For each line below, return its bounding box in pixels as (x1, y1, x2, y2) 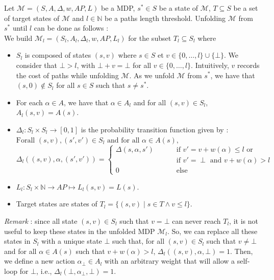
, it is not (229, 215, 258, 226)
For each (16, 97, 43, 107)
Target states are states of (16, 198, 97, 209)
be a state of (159, 3, 198, 13)
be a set (233, 3, 258, 13)
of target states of (4, 12, 60, 23)
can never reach (172, 215, 221, 226)
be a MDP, (101, 3, 135, 13)
